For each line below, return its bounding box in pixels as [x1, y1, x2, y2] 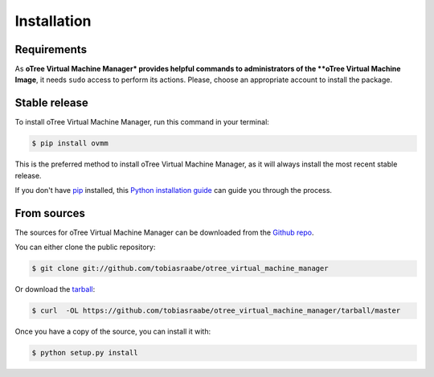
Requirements [14, 43, 88, 56]
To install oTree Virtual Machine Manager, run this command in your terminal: [14, 117, 269, 127]
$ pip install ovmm [31, 139, 108, 148]
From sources [14, 206, 86, 220]
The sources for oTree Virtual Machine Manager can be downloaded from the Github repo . [14, 227, 314, 237]
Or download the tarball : [14, 285, 96, 294]
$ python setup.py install [31, 348, 138, 358]
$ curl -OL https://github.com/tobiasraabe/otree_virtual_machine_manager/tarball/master [31, 306, 401, 315]
